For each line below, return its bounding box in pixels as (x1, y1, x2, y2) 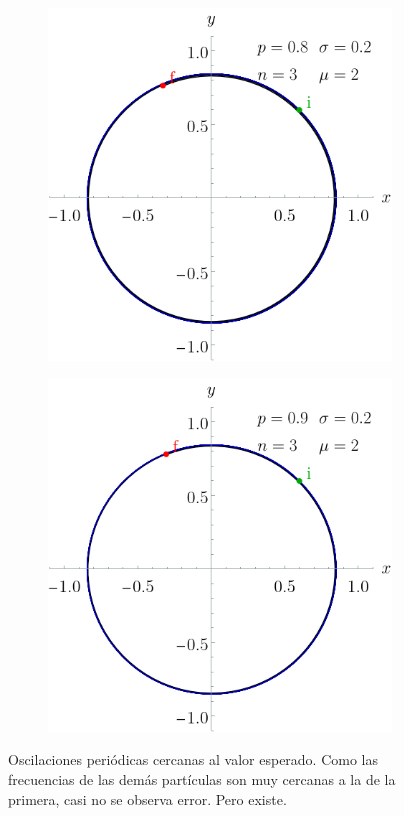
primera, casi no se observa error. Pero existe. (8, 788, 287, 809)
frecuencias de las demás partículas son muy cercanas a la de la (8, 768, 396, 789)
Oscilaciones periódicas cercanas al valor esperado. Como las (8, 749, 379, 770)
